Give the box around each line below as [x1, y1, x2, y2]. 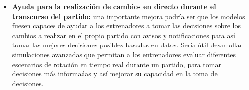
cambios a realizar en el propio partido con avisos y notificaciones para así [12, 30, 235, 40]
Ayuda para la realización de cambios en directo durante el [12, 1, 216, 11]
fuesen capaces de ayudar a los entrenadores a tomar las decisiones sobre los [12, 21, 241, 31]
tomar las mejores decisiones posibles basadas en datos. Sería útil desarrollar [12, 40, 243, 50]
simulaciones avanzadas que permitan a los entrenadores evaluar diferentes [12, 49, 236, 59]
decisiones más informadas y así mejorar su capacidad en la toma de [12, 68, 218, 79]
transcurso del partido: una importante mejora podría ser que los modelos [12, 11, 245, 21]
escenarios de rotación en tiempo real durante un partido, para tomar [12, 59, 221, 69]
